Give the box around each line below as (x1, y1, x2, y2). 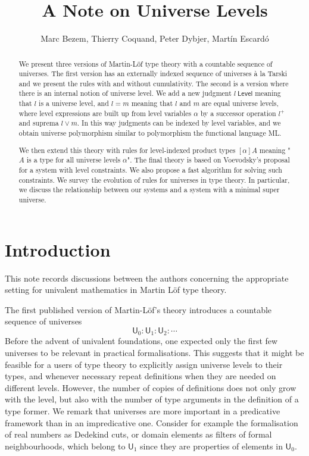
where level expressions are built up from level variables (18, 108, 192, 118)
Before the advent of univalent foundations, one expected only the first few (5, 335, 278, 347)
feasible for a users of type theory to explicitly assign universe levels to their (5, 358, 283, 370)
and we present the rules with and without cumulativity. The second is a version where (18, 78, 289, 88)
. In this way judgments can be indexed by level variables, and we (77, 118, 281, 128)
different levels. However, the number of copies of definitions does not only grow (5, 381, 296, 393)
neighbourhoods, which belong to (5, 439, 126, 452)
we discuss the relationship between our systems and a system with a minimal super (18, 185, 280, 195)
